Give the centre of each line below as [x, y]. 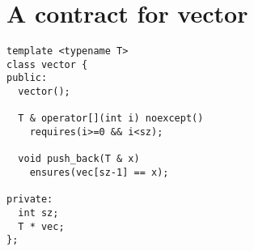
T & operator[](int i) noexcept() [111, 119]
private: [30, 200]
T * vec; [41, 226]
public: [27, 78]
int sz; [38, 213]
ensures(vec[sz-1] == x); [99, 173]
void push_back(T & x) [79, 159]
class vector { [47, 64]
